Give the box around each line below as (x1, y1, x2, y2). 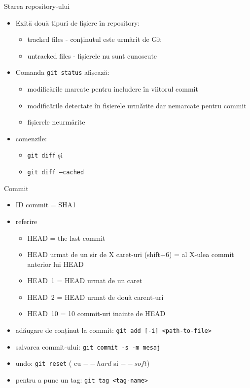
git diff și (27, 150, 63, 160)
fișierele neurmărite (27, 117, 85, 127)
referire (15, 216, 37, 226)
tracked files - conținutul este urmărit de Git (27, 34, 162, 44)
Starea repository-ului (4, 1, 70, 11)
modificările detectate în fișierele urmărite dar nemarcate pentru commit (27, 100, 247, 110)
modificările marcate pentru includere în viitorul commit (27, 84, 198, 94)
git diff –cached (27, 169, 84, 176)
